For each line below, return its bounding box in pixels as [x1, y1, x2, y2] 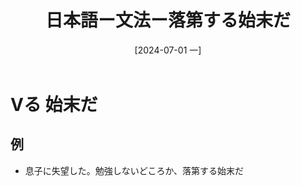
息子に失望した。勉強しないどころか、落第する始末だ [24, 164, 245, 176]
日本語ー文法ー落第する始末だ [44, 9, 291, 32]
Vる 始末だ [10, 93, 98, 116]
